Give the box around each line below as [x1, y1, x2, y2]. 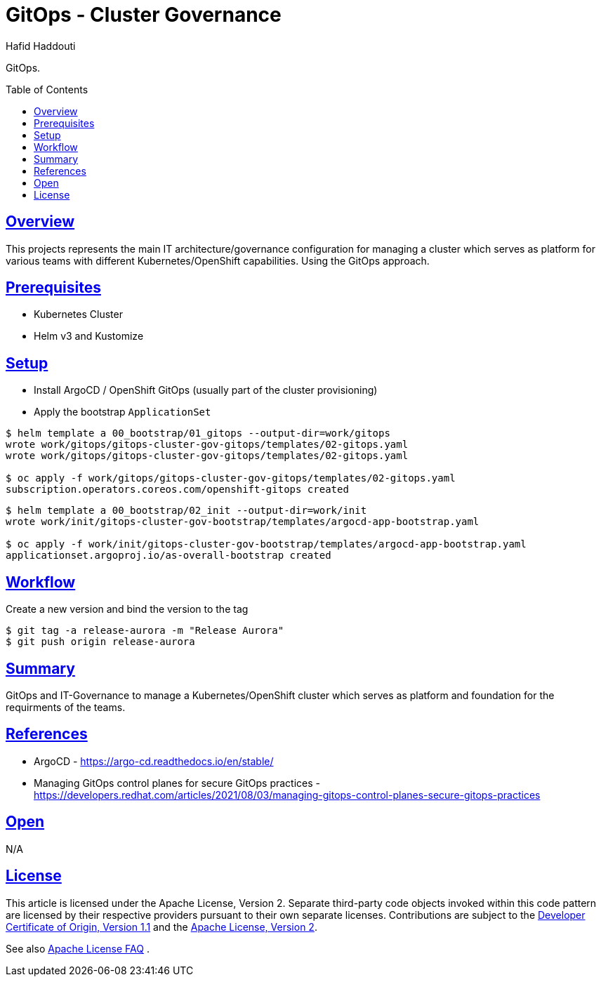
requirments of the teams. [6, 701, 126, 713]
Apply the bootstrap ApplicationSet [34, 406, 211, 418]
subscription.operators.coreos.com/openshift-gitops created [6, 484, 349, 496]
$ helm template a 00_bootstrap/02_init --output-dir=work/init [6, 505, 367, 517]
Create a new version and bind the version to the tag [6, 603, 249, 616]
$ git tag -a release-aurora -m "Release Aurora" [6, 625, 284, 637]
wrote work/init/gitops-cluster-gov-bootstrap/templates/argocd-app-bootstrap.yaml [6, 516, 480, 528]
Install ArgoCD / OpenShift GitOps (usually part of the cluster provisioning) [34, 384, 378, 397]
